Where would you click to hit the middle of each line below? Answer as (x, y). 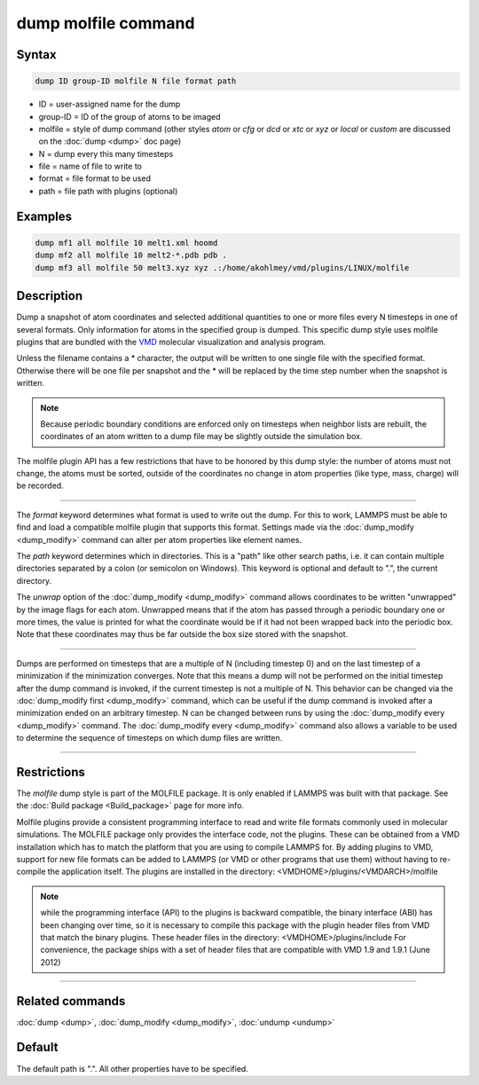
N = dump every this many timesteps (106, 153)
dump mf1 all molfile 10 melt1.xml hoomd (126, 243)
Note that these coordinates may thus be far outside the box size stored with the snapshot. (182, 634)
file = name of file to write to (90, 166)
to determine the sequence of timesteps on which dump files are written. (149, 738)
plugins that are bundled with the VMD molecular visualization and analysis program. (171, 342)
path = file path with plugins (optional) (108, 191)
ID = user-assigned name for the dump (110, 104)
